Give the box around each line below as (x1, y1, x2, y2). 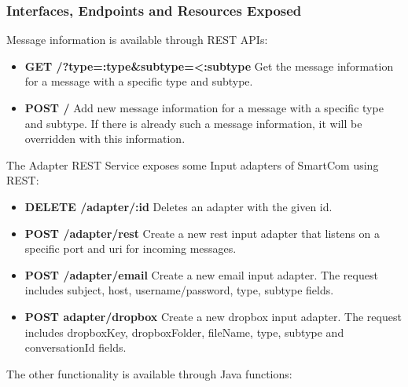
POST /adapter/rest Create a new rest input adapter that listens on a (24, 225, 380, 241)
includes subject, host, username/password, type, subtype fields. (24, 282, 334, 298)
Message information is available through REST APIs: (6, 31, 268, 48)
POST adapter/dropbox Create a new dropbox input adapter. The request (24, 308, 402, 324)
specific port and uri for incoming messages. (24, 240, 237, 257)
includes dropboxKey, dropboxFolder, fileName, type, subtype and (24, 323, 344, 340)
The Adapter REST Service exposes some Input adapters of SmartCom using (6, 156, 379, 173)
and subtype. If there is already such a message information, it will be (24, 115, 362, 131)
